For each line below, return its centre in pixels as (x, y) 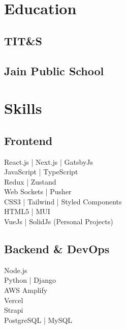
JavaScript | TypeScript (41, 172)
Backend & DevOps (57, 249)
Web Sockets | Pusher (38, 191)
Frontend (28, 140)
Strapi (14, 310)
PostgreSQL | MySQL (38, 320)
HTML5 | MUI (27, 211)
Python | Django (30, 280)
